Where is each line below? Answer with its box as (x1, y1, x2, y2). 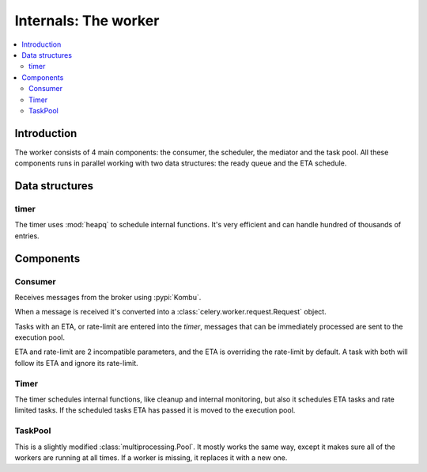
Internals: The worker (14, 12, 160, 29)
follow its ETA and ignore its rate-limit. (14, 358, 138, 367)
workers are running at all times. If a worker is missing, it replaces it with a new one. (14, 452, 288, 462)
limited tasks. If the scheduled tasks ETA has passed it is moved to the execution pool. (14, 405, 296, 415)
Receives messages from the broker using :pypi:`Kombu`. (14, 292, 202, 302)
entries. (14, 230, 40, 241)
